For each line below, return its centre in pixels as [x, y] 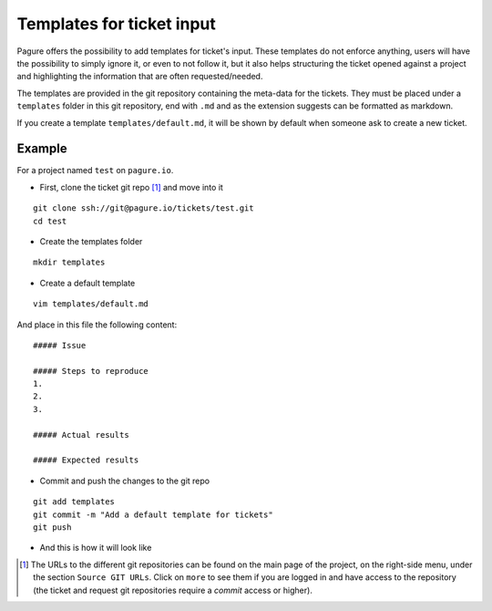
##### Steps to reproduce [91, 371]
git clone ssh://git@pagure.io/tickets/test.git [143, 208]
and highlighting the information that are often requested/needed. [140, 77]
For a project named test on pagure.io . [95, 171]
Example [42, 149]
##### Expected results [86, 460]
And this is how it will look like [96, 548]
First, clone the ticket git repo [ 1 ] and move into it [131, 187]
